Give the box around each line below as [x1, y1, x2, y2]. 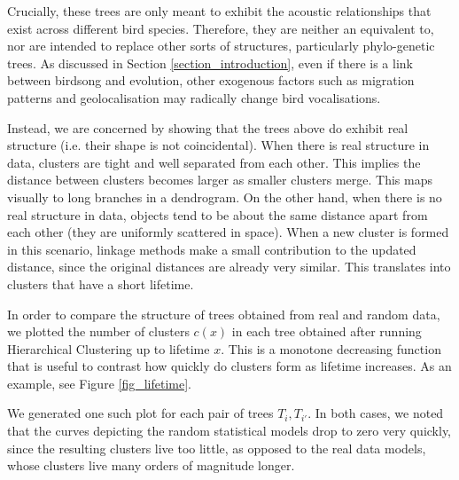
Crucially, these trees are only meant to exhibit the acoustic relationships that [7, 2, 432, 20]
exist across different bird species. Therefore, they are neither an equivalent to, [7, 19, 434, 37]
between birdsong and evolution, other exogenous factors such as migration [7, 71, 415, 90]
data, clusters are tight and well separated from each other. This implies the [7, 153, 421, 171]
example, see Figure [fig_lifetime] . [7, 374, 191, 392]
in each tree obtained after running [231, 322, 422, 341]
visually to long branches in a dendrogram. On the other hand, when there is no [7, 187, 442, 206]
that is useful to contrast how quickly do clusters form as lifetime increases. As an [7, 357, 452, 375]
